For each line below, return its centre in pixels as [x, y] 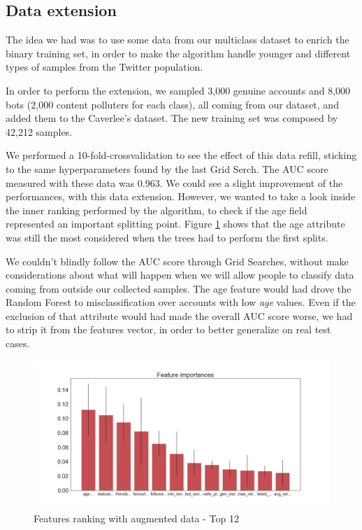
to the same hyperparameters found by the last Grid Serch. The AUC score [167, 168]
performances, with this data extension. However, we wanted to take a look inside [181, 196]
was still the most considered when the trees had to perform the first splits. [167, 237]
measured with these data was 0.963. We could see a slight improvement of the [174, 182]
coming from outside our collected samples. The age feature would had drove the [179, 288]
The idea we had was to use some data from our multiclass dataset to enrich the [178, 40]
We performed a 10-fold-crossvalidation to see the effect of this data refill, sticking [181, 155]
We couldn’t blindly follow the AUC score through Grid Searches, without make [177, 261]
